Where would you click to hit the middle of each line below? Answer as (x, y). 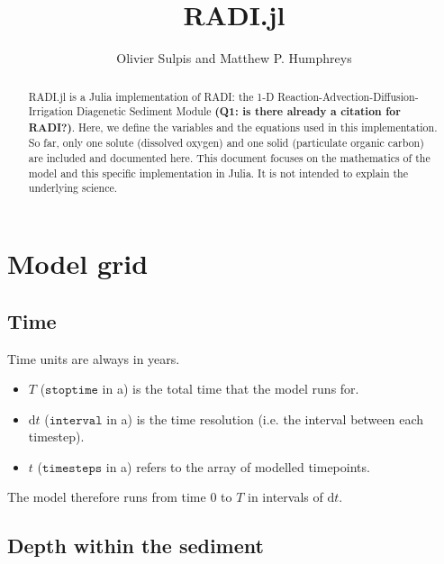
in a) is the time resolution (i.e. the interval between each (265, 418)
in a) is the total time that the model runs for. (231, 389)
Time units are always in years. (94, 358)
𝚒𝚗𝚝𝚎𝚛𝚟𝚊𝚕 (76, 420)
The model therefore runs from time (107, 497)
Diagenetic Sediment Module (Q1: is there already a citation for (239, 112)
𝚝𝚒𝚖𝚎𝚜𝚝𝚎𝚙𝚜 (72, 468)
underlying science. (73, 188)
